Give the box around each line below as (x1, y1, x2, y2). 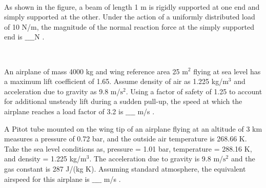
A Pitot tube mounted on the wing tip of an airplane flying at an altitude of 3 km (4, 123, 262, 134)
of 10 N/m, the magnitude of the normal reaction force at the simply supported (4, 21, 254, 32)
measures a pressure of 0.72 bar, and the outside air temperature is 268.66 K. (4, 133, 247, 144)
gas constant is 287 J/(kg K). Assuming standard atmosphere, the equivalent (4, 163, 246, 174)
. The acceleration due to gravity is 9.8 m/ (89, 153, 223, 164)
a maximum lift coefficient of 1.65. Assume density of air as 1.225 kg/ (4, 76, 223, 87)
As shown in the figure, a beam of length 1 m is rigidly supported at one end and (4, 1, 260, 12)
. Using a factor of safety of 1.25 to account (126, 86, 262, 96)
